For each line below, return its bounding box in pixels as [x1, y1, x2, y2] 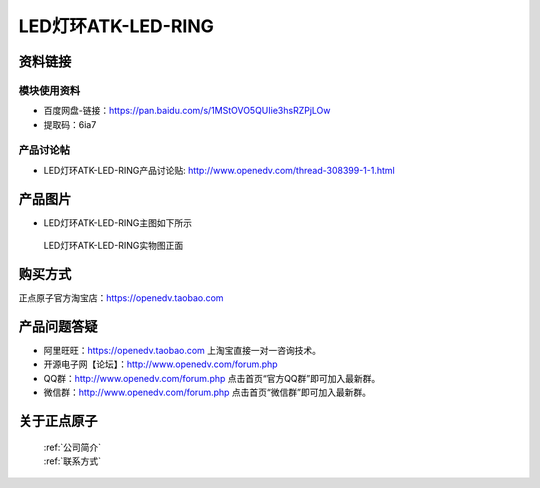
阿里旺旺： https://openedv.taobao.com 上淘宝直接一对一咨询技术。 [43, 344, 322, 356]
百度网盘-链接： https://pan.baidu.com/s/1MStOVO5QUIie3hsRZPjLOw [43, 105, 331, 117]
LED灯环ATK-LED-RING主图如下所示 [43, 216, 192, 229]
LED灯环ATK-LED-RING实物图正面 [43, 240, 184, 252]
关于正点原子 [18, 412, 98, 429]
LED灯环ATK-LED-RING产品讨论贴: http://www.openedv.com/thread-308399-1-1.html [43, 164, 395, 176]
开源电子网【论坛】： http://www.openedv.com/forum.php [43, 358, 279, 370]
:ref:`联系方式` [43, 455, 102, 467]
